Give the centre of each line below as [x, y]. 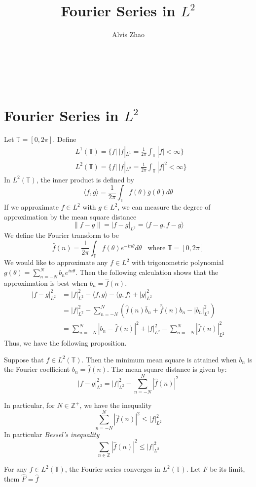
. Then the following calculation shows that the [147, 272]
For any [16, 469]
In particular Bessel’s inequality [52, 434]
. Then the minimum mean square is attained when [159, 359]
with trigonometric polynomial [178, 262]
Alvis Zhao [128, 34]
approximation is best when [46, 283]
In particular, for [29, 405]
